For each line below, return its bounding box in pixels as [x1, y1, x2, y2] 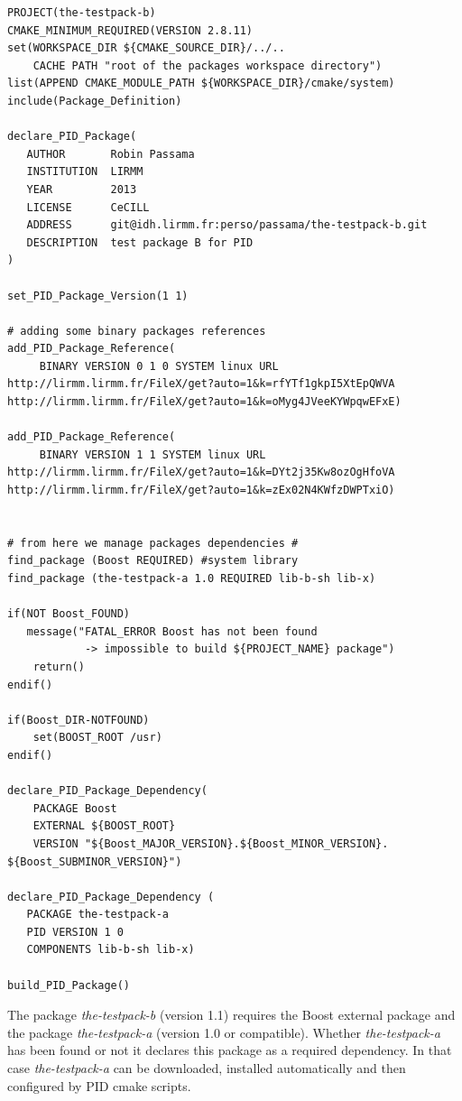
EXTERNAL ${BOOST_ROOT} [32, 819, 176, 833]
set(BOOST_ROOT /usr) [32, 731, 162, 745]
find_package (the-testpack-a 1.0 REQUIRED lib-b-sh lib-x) [7, 572, 376, 585]
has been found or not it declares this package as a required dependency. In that [7, 1041, 452, 1059]
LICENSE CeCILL [26, 200, 150, 214]
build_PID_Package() [7, 978, 131, 992]
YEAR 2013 [26, 182, 137, 196]
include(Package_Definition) [7, 94, 182, 107]
